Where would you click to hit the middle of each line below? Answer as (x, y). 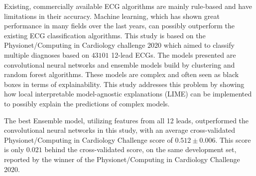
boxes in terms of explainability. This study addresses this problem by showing (124, 84)
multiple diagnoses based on (47, 54)
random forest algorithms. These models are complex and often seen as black (122, 74)
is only (14, 149)
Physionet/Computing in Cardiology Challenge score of (88, 139)
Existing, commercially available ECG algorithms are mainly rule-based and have (128, 6)
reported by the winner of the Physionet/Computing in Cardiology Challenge (122, 159)
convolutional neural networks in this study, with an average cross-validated (120, 130)
